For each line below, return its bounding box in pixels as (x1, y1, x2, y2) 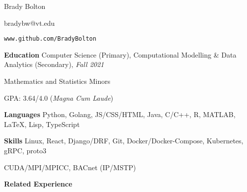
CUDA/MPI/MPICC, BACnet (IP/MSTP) (4, 162, 136, 172)
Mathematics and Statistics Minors (4, 76, 111, 86)
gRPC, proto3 (4, 145, 47, 155)
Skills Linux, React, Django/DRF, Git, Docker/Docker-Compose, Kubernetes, (4, 135, 244, 146)
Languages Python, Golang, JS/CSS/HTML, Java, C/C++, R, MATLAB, (4, 109, 236, 120)
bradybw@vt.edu (4, 17, 55, 28)
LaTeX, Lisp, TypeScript (4, 119, 80, 129)
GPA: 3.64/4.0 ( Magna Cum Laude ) (4, 92, 114, 103)
